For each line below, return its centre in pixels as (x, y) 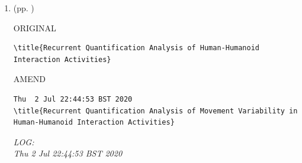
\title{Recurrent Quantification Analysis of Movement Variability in (155, 111)
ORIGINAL (35, 27)
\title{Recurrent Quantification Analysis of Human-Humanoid (136, 48)
